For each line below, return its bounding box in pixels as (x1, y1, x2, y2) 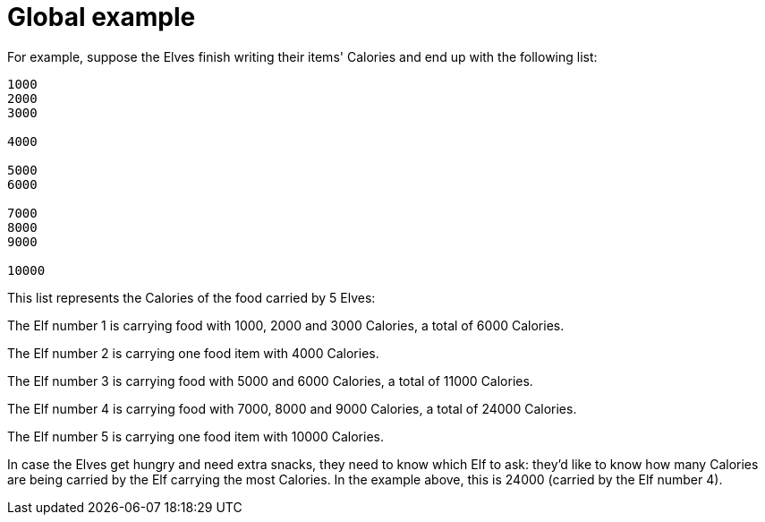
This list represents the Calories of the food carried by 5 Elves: (7, 289, 376, 305)
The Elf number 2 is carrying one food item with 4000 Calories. (7, 345, 379, 361)
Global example (7, 2, 196, 32)
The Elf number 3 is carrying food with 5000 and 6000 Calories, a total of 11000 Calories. (7, 372, 533, 389)
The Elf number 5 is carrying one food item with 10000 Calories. (7, 428, 384, 444)
